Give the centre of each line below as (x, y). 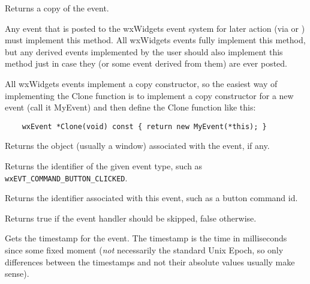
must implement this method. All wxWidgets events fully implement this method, (155, 40)
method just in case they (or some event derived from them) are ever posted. (146, 63)
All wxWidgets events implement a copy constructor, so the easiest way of (141, 83)
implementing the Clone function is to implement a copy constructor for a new (149, 95)
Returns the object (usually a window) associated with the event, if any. (137, 146)
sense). (17, 273)
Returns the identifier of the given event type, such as (104, 166)
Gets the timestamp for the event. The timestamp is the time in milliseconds (146, 238)
